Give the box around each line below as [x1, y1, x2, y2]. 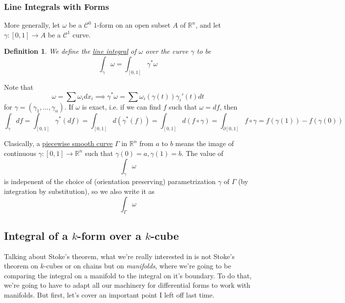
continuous [4, 148, 36, 158]
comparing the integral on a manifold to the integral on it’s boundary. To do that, [4, 270, 252, 280]
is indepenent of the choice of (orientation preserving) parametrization [4, 176, 216, 187]
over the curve [145, 46, 188, 56]
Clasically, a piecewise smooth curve [4, 138, 113, 149]
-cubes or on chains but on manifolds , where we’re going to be [44, 261, 231, 271]
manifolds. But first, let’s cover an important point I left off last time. [4, 289, 215, 300]
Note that [4, 81, 33, 92]
